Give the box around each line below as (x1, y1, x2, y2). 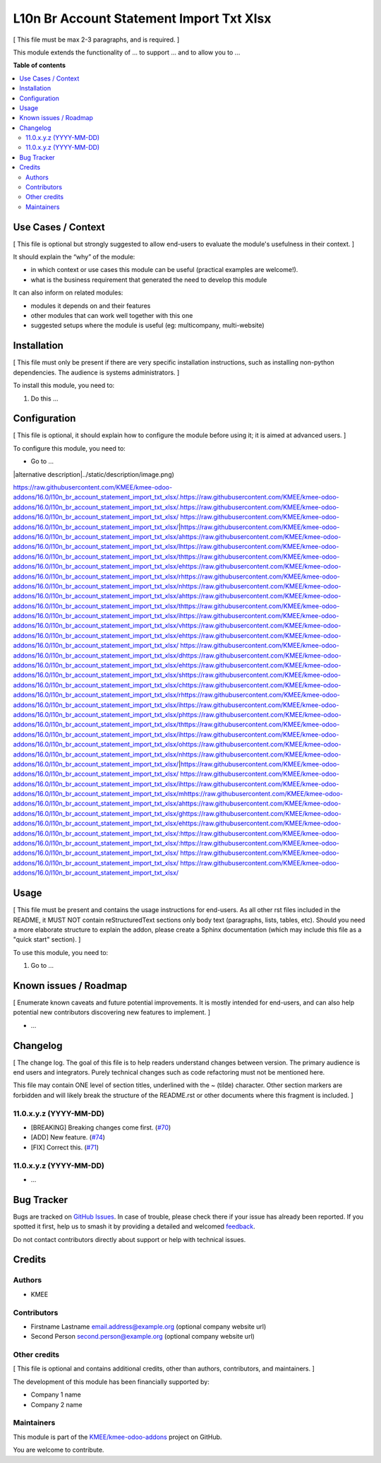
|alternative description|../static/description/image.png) (13, 470, 174, 478)
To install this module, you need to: (13, 381, 115, 390)
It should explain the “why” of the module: (13, 253, 135, 261)
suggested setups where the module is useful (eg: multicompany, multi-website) (30, 321, 265, 330)
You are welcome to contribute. (13, 1445, 104, 1455)
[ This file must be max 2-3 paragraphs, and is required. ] (13, 35, 180, 44)
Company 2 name (30, 1400, 83, 1409)
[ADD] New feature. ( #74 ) (30, 1133, 106, 1142)
